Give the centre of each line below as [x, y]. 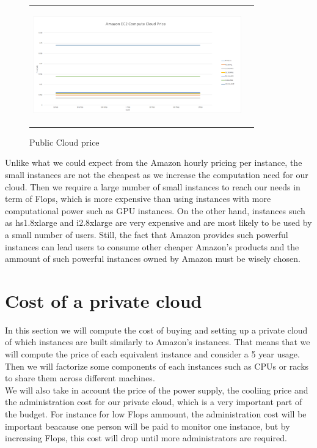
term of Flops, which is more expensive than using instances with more [138, 199]
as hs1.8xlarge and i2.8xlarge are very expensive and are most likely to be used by [158, 222]
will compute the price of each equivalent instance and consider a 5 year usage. [152, 354]
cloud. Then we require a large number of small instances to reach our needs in [153, 186]
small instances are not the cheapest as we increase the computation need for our [157, 174]
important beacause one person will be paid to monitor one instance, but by [148, 426]
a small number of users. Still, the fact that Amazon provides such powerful [147, 234]
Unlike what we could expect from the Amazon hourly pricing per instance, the [154, 162]
